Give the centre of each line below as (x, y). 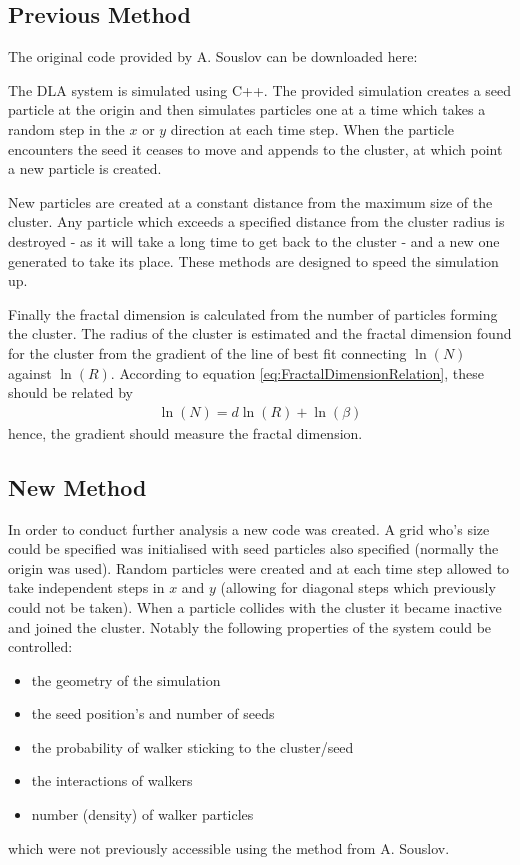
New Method (77, 486)
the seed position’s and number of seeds (153, 713)
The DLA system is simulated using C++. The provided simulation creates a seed (260, 89)
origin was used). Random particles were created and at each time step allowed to (259, 567)
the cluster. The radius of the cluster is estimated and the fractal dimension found (260, 333)
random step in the (66, 128)
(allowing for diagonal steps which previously (358, 587)
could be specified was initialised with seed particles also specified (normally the (253, 548)
